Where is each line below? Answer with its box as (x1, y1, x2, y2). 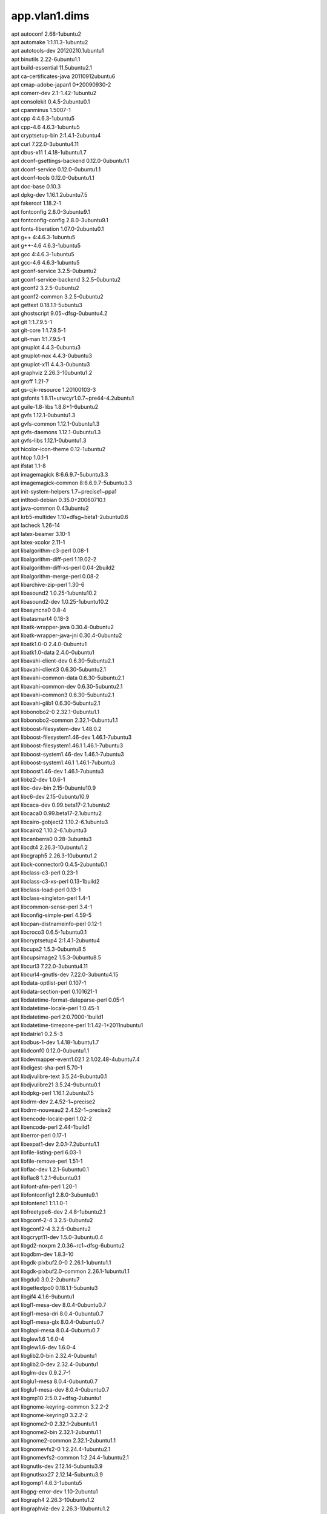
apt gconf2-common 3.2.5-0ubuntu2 (11, 293, 104, 300)
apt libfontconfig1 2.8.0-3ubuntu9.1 (11, 1191, 98, 1198)
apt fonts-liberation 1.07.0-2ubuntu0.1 (11, 225, 104, 233)
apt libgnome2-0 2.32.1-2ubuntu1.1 (11, 1420, 97, 1427)
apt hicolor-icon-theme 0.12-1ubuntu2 (11, 445, 106, 452)
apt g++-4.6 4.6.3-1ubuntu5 (11, 242, 81, 250)
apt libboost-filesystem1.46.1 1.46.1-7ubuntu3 (11, 742, 124, 749)
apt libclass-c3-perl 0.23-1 (11, 869, 78, 876)
